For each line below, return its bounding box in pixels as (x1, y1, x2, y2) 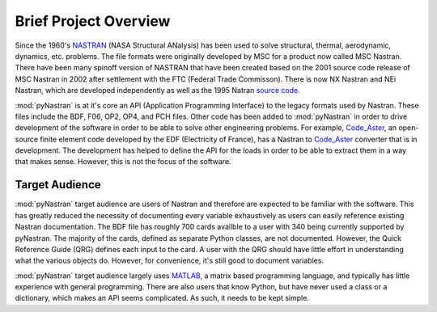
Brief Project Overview (15, 12, 171, 30)
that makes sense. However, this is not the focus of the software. (15, 157, 231, 167)
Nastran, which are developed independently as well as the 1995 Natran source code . (15, 86, 301, 95)
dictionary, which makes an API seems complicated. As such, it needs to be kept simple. (15, 293, 309, 303)
